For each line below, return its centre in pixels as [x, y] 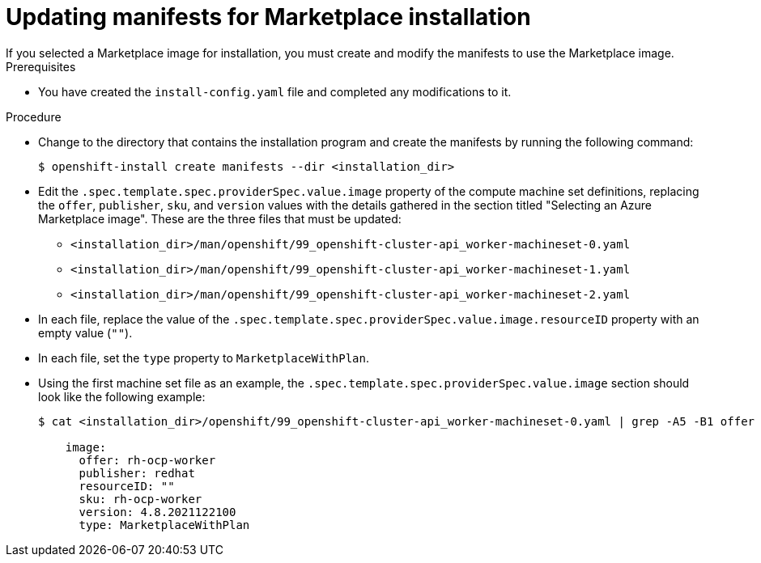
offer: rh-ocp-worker [147, 460]
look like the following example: [122, 396]
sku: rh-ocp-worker [140, 499]
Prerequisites [41, 66]
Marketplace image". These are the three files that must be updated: [220, 218]
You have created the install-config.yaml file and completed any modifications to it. [275, 91]
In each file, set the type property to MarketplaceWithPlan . [204, 358]
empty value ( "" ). [85, 332]
